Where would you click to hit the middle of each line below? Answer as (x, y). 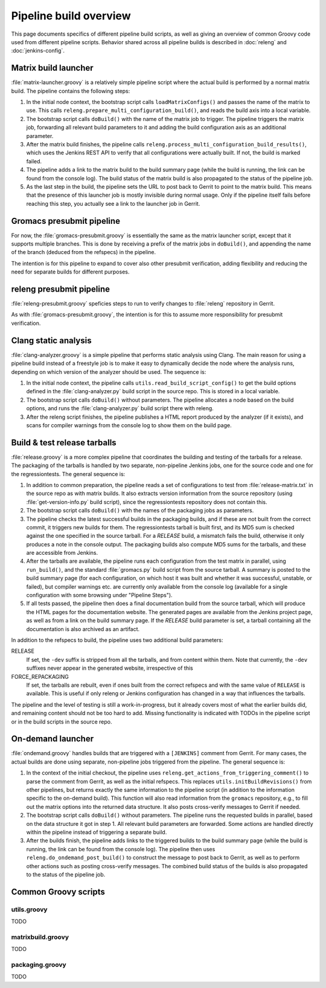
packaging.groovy (39, 964)
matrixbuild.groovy (40, 937)
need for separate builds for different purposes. (70, 272)
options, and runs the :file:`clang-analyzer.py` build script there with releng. (120, 408)
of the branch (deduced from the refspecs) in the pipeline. (84, 252)
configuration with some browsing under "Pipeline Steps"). (99, 595)
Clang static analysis (51, 340)
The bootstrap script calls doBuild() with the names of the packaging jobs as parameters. (140, 511)
